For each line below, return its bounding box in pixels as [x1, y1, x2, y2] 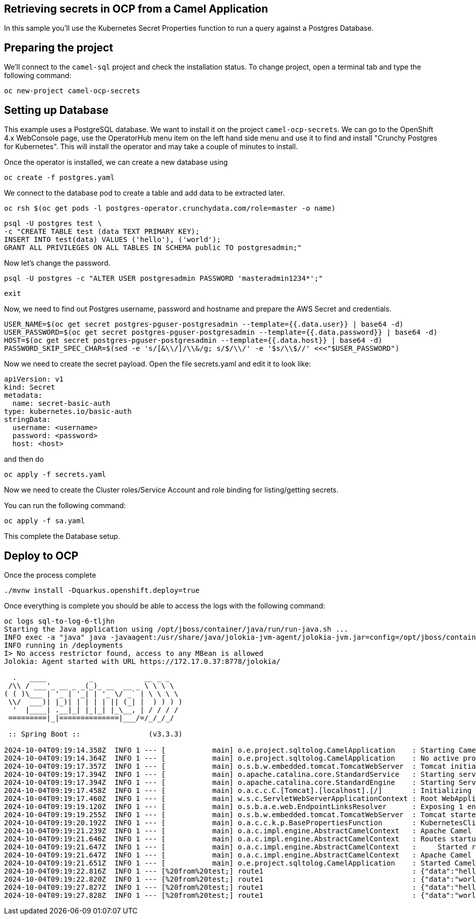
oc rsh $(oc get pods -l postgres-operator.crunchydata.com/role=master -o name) [4, 204, 336, 213]
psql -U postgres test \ [4, 219, 102, 228]
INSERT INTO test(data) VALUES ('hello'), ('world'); [4, 235, 221, 244]
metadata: [4, 391, 42, 400]
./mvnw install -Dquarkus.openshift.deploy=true [4, 586, 200, 594]
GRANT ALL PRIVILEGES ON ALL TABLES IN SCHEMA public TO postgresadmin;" [4, 243, 302, 252]
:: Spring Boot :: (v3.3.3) [8, 729, 183, 738]
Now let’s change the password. [4, 259, 110, 268]
